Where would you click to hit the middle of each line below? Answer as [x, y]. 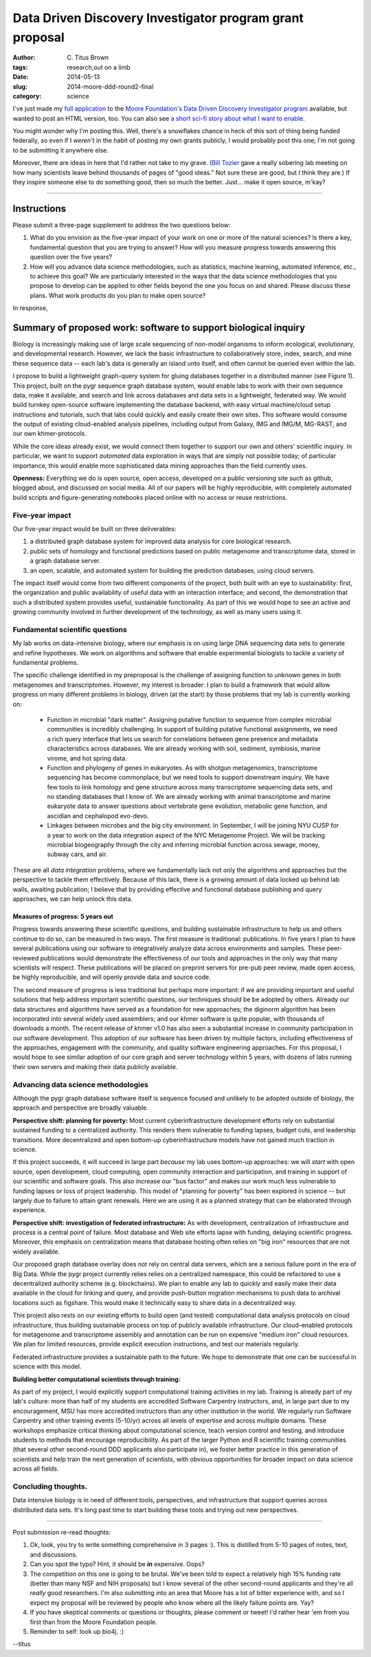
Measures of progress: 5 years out [63, 917]
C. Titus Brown [88, 58]
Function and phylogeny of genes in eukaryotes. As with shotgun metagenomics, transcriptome [182, 767]
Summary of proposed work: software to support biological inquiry [159, 328]
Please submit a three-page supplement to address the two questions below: [122, 225]
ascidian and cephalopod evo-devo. [98, 815]
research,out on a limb [99, 67]
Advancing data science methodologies [81, 1084]
